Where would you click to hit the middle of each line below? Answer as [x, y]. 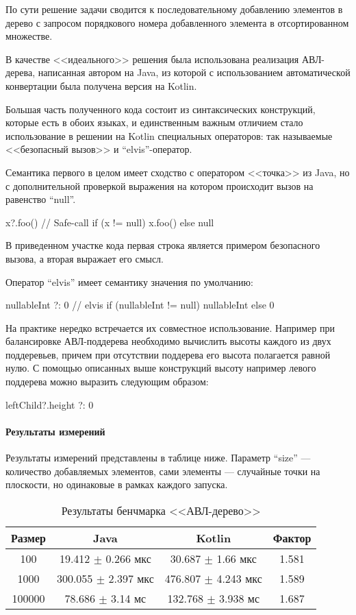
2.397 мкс [131, 578]
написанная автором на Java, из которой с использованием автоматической [194, 72]
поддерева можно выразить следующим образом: [107, 382]
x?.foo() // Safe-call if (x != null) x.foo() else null [110, 222]
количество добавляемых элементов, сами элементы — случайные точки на [163, 471]
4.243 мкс [239, 578]
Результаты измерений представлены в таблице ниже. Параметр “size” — [158, 458]
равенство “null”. [41, 199]
